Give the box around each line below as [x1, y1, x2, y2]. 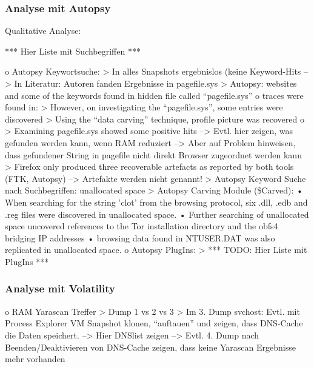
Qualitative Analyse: [5, 24, 81, 37]
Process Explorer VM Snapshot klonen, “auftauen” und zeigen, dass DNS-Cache [5, 317, 303, 329]
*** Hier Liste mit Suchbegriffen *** [5, 44, 141, 57]
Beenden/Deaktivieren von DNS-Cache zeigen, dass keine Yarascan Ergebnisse [5, 340, 296, 353]
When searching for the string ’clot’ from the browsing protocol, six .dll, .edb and [5, 195, 308, 208]
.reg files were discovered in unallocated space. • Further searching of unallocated [5, 207, 309, 220]
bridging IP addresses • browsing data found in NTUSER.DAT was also [5, 231, 275, 244]
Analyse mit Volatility [5, 281, 115, 296]
